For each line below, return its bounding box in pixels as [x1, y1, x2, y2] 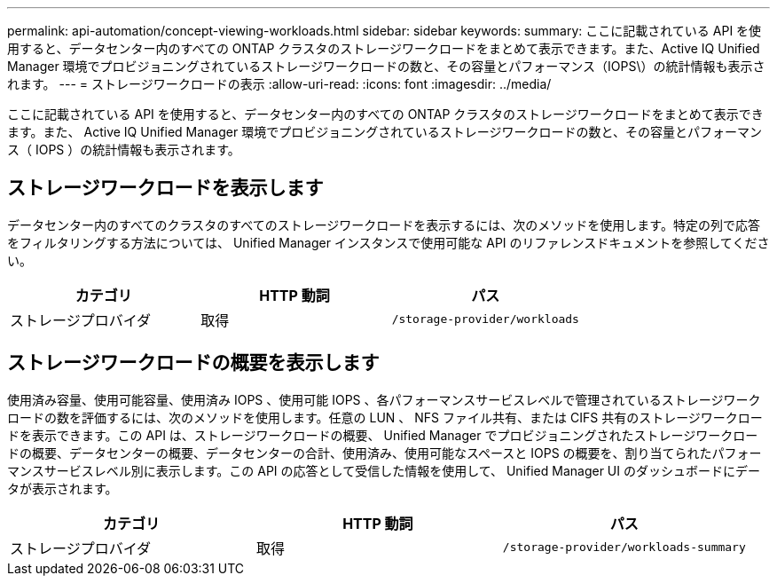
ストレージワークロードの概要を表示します [7, 351, 380, 374]
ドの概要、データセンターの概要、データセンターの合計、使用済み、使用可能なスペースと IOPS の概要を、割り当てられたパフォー [7, 445, 762, 461]
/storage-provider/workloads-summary [502, 540, 746, 555]
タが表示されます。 [7, 480, 118, 496]
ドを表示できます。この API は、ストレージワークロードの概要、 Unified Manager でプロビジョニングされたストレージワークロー [7, 427, 758, 443]
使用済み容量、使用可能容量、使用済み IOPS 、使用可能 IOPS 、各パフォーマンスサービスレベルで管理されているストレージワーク [7, 391, 761, 407]
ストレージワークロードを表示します [7, 177, 324, 200]
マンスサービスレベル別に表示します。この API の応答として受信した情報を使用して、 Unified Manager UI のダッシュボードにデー [7, 462, 760, 478]
